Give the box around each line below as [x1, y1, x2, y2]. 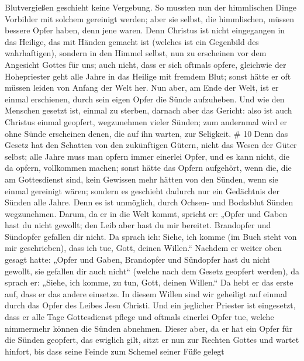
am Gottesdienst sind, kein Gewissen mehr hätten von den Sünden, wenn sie [5, 173, 278, 185]
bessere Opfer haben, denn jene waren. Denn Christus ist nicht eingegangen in [5, 24, 285, 36]
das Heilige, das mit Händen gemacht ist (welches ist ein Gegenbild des [5, 35, 259, 47]
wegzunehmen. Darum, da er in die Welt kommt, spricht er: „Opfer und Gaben [5, 207, 288, 219]
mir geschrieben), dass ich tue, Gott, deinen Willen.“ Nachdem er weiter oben [5, 242, 282, 254]
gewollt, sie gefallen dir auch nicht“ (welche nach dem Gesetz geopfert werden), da [5, 264, 299, 277]
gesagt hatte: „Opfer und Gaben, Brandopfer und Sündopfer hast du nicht [5, 253, 271, 266]
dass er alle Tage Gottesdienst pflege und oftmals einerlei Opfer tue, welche [5, 311, 274, 323]
